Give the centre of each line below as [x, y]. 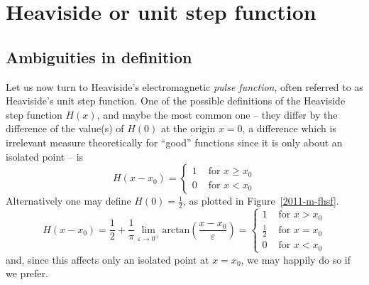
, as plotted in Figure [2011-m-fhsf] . [261, 201]
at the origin [188, 128]
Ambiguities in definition [99, 57]
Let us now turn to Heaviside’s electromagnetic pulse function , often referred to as [184, 86]
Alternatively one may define [68, 201]
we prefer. [27, 273]
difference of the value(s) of [65, 128]
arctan [176, 230]
